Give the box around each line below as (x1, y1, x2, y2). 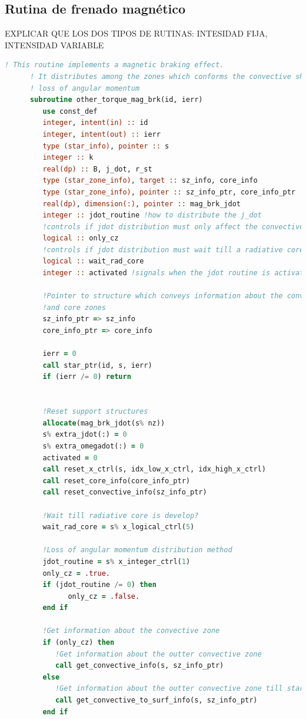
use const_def (42, 107, 98, 116)
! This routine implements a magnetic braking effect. (5, 61, 224, 70)
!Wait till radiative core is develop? (42, 511, 199, 520)
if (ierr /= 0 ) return (42, 372, 131, 381)
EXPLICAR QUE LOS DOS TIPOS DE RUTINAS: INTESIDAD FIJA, (5, 27, 268, 39)
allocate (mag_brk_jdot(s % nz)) (42, 418, 165, 427)
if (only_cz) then (42, 638, 115, 647)
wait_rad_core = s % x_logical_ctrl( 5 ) (42, 523, 195, 532)
